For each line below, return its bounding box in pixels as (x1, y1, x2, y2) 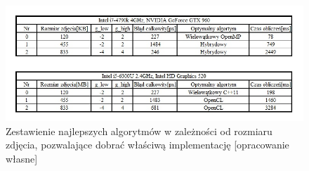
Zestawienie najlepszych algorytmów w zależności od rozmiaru (6, 123, 272, 138)
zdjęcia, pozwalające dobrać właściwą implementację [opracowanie (6, 137, 289, 152)
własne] (6, 151, 38, 165)
